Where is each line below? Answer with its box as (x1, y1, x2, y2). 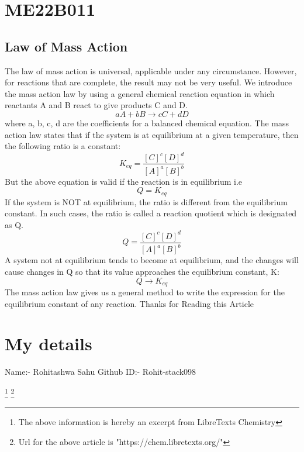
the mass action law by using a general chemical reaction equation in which (5, 87, 275, 99)
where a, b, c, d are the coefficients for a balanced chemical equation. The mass (5, 116, 289, 129)
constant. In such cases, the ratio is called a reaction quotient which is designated (5, 207, 297, 219)
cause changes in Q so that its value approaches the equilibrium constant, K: (5, 265, 279, 277)
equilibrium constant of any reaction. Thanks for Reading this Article (5, 297, 254, 309)
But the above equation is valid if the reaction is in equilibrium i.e (5, 175, 243, 187)
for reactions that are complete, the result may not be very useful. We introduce (5, 76, 292, 88)
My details (5, 332, 92, 356)
